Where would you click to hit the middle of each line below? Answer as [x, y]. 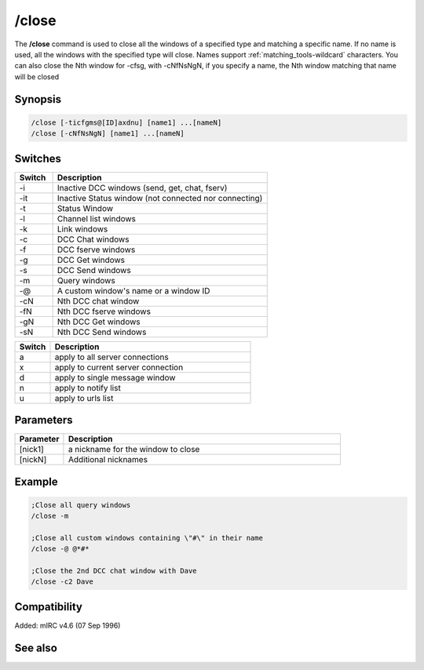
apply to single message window [115, 377]
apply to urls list [84, 398]
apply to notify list [88, 388]
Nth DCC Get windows [99, 322]
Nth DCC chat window [98, 300]
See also [36, 648]
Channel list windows [97, 218]
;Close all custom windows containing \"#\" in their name [147, 538]
